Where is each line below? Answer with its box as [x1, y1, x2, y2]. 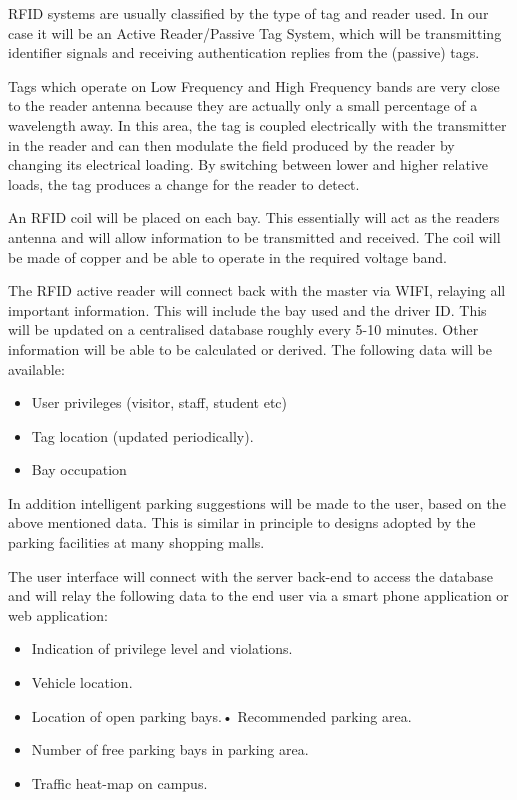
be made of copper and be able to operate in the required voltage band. [8, 246, 447, 267]
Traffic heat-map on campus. [31, 772, 208, 793]
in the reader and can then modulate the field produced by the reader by [8, 134, 455, 155]
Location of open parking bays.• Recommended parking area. [31, 705, 412, 726]
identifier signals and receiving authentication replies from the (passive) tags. [8, 42, 480, 63]
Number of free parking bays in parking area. [31, 739, 309, 760]
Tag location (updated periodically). [31, 425, 254, 446]
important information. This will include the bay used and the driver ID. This [8, 299, 487, 320]
